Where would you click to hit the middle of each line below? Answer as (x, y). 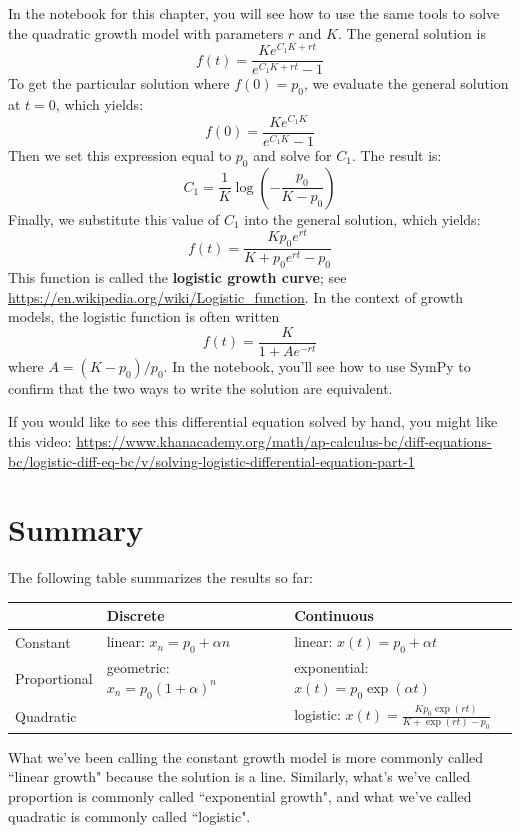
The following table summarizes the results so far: (160, 577)
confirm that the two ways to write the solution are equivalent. (200, 387)
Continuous (334, 615)
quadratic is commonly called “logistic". (129, 815)
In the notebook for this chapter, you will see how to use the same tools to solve (254, 13)
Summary (76, 529)
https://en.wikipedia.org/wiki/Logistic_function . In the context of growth (236, 296)
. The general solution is (411, 32)
